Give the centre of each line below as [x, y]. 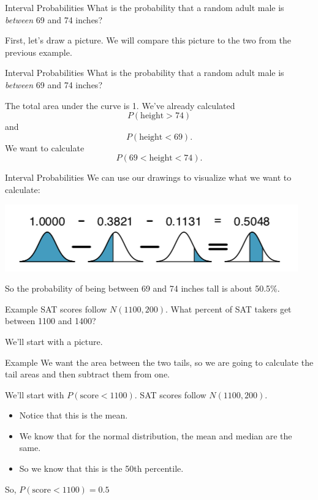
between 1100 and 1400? [51, 321]
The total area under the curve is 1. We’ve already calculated [120, 105]
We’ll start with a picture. [54, 341]
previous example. [39, 52]
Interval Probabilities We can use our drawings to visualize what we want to [148, 177]
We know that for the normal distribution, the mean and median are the [156, 435]
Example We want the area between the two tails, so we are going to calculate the [159, 362]
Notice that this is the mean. [74, 415]
